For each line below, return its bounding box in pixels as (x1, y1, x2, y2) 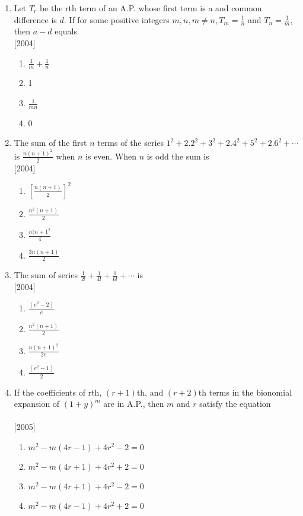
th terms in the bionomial (198, 386, 292, 398)
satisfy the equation (199, 397, 271, 410)
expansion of (14, 397, 60, 410)
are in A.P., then (103, 397, 164, 410)
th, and (136, 386, 164, 398)
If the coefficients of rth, (14, 386, 102, 398)
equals (55, 25, 77, 37)
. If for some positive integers (63, 13, 170, 26)
